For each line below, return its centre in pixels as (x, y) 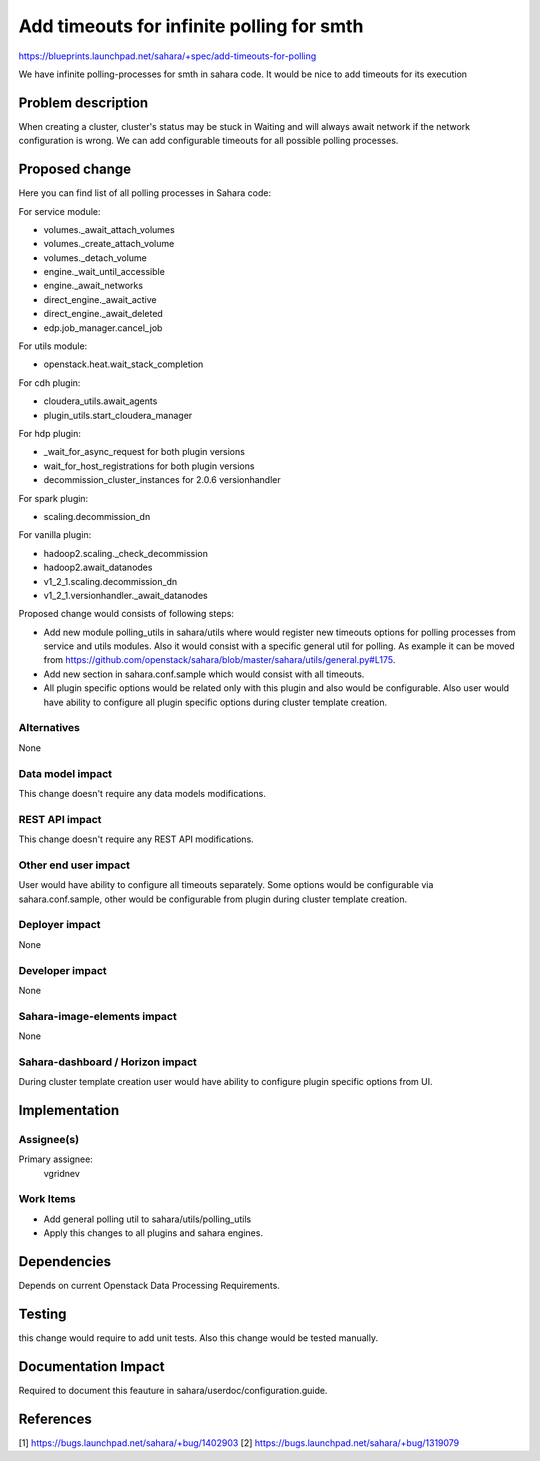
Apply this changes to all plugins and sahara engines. (153, 1233)
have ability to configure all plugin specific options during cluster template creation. (215, 702)
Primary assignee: (56, 1159)
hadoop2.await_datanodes (98, 567)
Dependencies (65, 1261)
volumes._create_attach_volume (109, 244)
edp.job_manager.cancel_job (103, 327)
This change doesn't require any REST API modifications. (136, 839)
